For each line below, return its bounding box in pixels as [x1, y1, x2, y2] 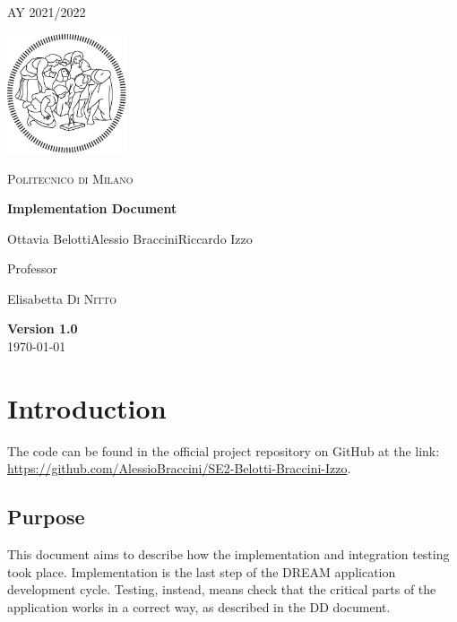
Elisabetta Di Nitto [7, 289, 117, 307]
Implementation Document [7, 199, 177, 218]
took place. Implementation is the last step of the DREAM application [7, 562, 396, 581]
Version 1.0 [7, 319, 78, 338]
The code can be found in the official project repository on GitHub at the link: [7, 441, 440, 460]
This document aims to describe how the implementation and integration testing [7, 545, 450, 564]
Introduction [7, 389, 167, 426]
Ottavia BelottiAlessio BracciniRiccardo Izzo [7, 229, 253, 247]
